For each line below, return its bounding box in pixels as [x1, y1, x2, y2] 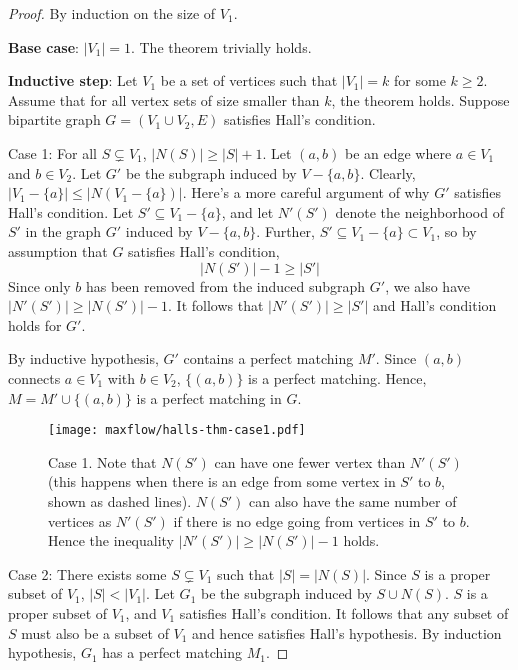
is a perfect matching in [136, 387, 282, 408]
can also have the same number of [249, 490, 457, 511]
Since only [8, 275, 71, 296]
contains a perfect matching [183, 348, 354, 369]
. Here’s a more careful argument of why [182, 182, 430, 203]
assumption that [8, 240, 108, 261]
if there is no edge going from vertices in [173, 510, 421, 531]
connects [8, 367, 61, 388]
